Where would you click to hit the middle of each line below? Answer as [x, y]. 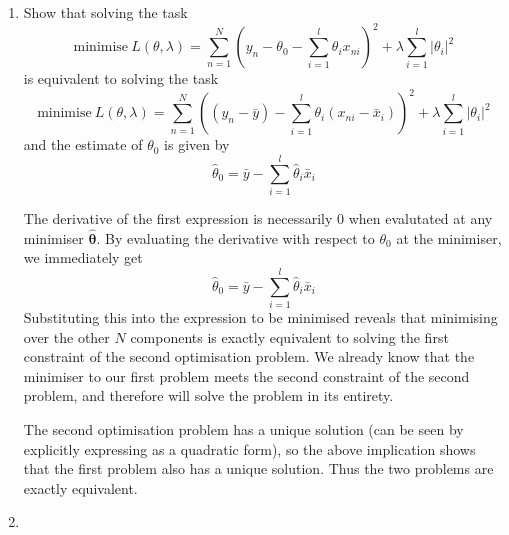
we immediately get [83, 257]
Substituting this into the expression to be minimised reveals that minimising [260, 317]
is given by [197, 144]
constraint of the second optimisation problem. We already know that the [249, 356]
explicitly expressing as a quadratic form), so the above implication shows [249, 448]
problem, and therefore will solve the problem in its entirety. [208, 395]
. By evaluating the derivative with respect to [235, 237]
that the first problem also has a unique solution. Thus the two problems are [258, 468]
